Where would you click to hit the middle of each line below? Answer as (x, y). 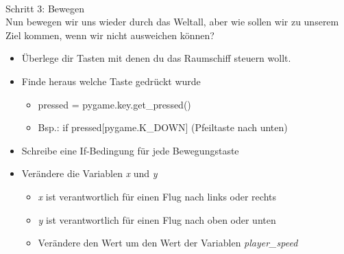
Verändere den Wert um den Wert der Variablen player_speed (168, 243)
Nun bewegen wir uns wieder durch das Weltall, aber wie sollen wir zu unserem (172, 22)
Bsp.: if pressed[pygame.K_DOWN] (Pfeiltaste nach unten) (163, 127)
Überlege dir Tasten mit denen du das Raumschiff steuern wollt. (156, 58)
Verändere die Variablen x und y (89, 173)
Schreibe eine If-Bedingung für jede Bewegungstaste (130, 150)
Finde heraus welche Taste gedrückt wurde (111, 81)
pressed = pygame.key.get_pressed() (114, 104)
